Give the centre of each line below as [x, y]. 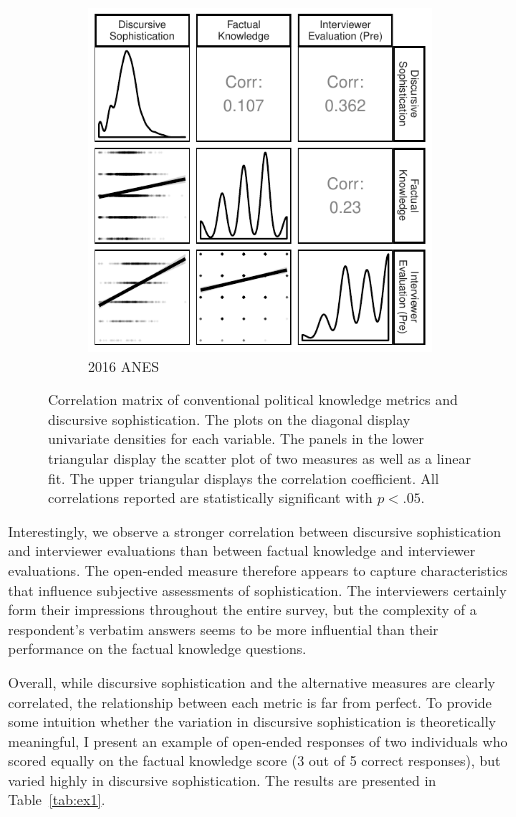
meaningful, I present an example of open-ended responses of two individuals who [258, 740]
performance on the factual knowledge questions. [157, 648]
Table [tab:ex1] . [57, 799]
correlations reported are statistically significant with [210, 497]
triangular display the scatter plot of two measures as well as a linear [259, 457]
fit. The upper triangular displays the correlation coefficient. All [243, 477]
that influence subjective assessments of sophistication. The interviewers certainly [257, 589]
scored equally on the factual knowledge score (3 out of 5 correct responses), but [254, 760]
